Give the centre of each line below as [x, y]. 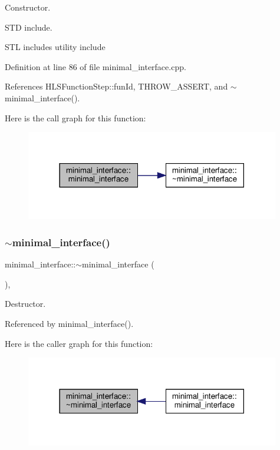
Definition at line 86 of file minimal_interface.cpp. [95, 66]
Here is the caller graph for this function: [79, 343]
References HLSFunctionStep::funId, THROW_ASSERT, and [116, 86]
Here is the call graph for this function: [75, 118]
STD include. [29, 27]
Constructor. [28, 7]
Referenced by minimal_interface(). [69, 324]
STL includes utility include [55, 47]
